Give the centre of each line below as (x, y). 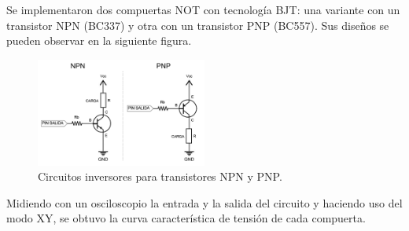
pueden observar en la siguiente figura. (99, 40)
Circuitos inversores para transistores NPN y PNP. (160, 176)
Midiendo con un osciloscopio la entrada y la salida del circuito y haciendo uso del (204, 202)
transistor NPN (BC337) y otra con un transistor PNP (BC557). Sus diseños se (198, 25)
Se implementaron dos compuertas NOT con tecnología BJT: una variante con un (203, 9)
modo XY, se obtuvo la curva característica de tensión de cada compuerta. (186, 218)
